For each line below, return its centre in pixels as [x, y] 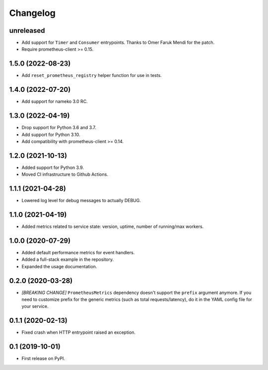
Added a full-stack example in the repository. [68, 259]
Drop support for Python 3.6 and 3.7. [59, 128]
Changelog [32, 13]
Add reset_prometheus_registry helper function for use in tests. [92, 75]
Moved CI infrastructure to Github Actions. [65, 174]
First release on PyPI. [43, 359]
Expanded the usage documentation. [59, 266]
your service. [35, 306]
